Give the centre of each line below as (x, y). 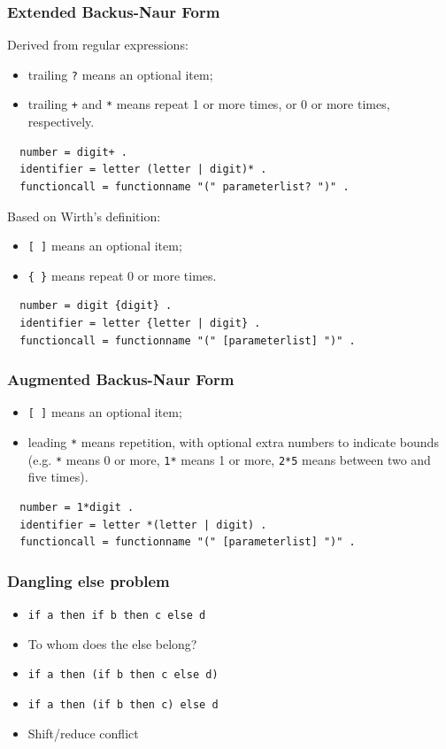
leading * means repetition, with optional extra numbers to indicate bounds (233, 442)
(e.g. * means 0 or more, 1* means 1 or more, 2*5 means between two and (229, 459)
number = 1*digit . (77, 507)
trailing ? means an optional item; (120, 74)
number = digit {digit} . (96, 306)
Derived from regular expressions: (98, 45)
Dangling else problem (88, 580)
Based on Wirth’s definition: (84, 216)
